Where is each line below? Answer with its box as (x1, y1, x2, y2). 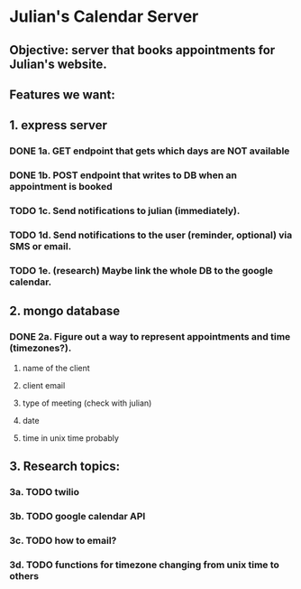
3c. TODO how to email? (9, 534, 117, 547)
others (9, 569, 39, 582)
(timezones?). (9, 341, 72, 354)
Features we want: (9, 87, 115, 102)
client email (22, 379, 66, 390)
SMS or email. (9, 240, 72, 253)
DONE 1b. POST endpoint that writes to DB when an (9, 169, 237, 182)
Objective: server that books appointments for (9, 42, 276, 58)
